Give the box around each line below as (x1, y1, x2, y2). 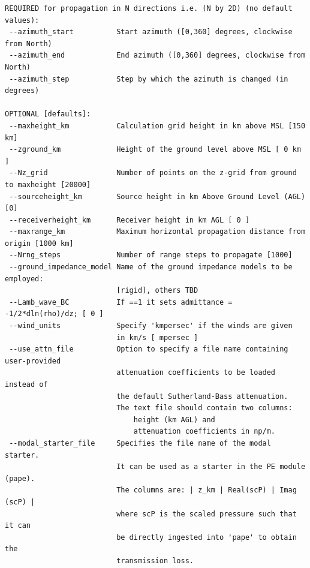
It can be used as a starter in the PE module (116, 462, 306, 471)
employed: (5, 274, 44, 283)
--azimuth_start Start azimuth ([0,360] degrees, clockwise (9, 28, 293, 37)
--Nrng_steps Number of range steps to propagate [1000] (9, 251, 293, 260)
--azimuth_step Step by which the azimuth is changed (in (9, 74, 288, 83)
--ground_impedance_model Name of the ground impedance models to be (9, 263, 293, 272)
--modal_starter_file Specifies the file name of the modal (9, 438, 271, 447)
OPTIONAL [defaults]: (5, 110, 91, 119)
